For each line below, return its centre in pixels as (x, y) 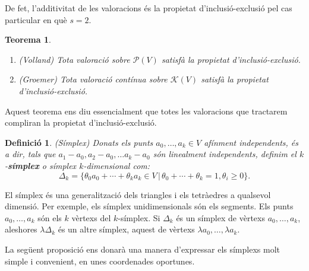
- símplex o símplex (41, 165)
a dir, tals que (30, 154)
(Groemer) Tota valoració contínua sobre (93, 79)
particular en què (36, 19)
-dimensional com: (117, 165)
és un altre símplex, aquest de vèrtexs (126, 229)
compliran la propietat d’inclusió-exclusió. (81, 122)
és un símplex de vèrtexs (220, 217)
